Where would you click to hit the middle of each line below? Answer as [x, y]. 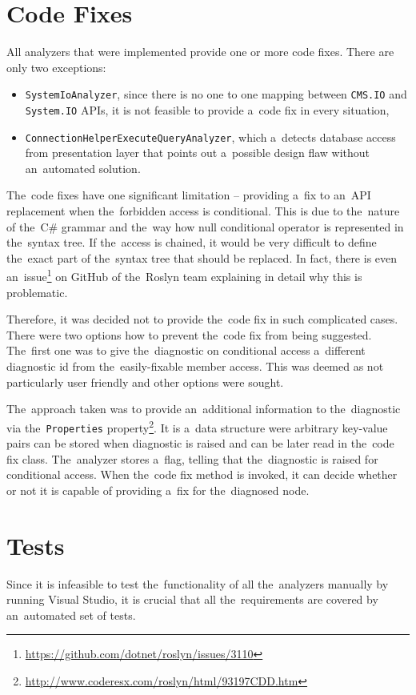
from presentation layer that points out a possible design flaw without [198, 153]
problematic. [37, 292]
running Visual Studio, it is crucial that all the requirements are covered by [192, 599]
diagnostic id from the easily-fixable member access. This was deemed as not [195, 366]
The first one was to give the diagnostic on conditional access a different [186, 350]
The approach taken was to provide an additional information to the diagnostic [204, 409]
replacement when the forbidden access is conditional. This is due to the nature [203, 211]
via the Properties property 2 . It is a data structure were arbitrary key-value [197, 426]
